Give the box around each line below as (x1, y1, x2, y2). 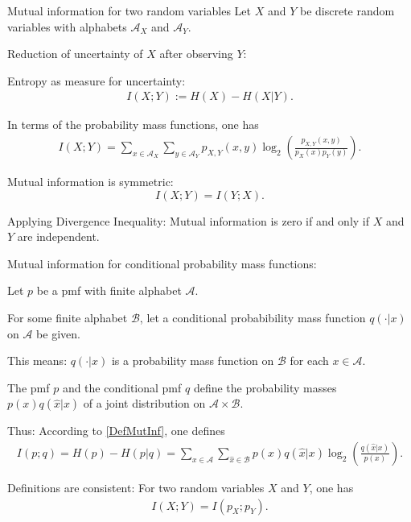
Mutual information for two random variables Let (7, 2, 252, 19)
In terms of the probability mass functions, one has (7, 116, 259, 133)
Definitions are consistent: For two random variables (7, 479, 265, 495)
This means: (7, 352, 68, 369)
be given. (36, 325, 80, 342)
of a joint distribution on (83, 395, 206, 412)
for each (290, 352, 329, 369)
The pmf (7, 379, 50, 396)
